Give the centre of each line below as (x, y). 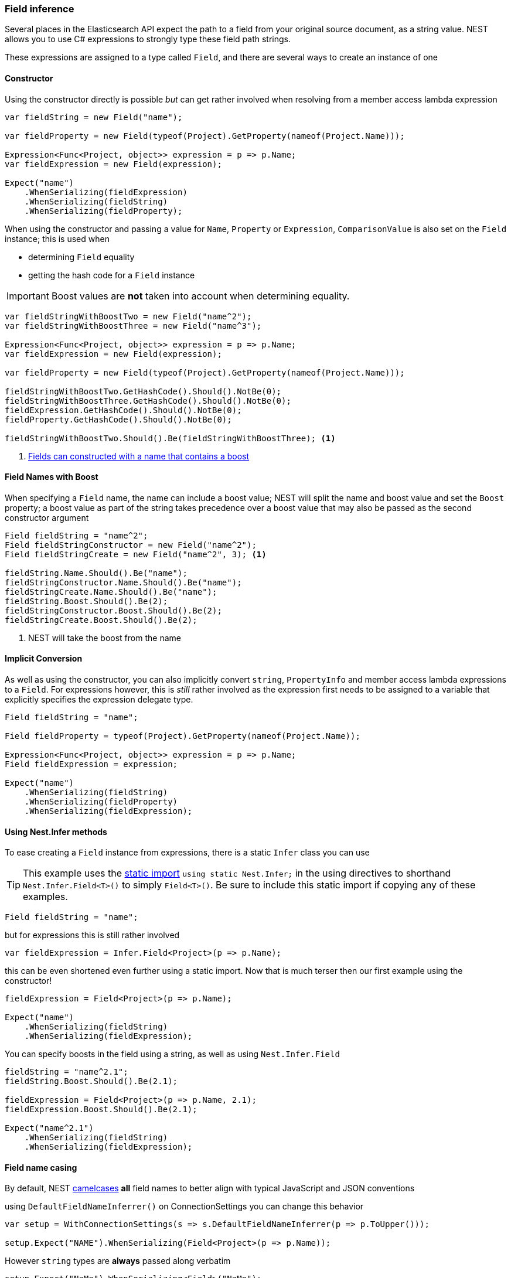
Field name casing (41, 1167)
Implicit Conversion (44, 659)
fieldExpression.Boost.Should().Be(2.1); (101, 1110)
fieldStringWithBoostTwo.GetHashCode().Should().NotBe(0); (143, 391)
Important (28, 296)
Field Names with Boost (52, 477)
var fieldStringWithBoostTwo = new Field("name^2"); (128, 316)
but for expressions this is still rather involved (92, 935)
